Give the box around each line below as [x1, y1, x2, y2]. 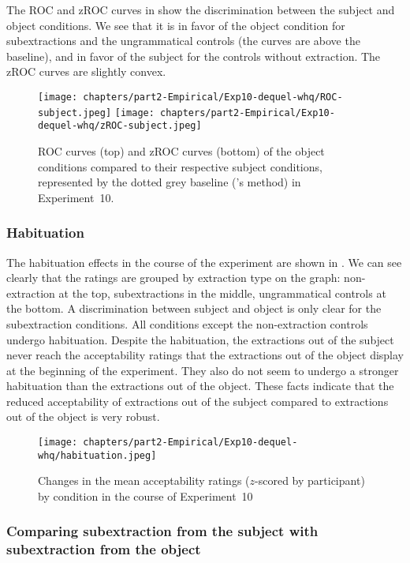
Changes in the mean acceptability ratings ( [38, 472, 250, 489]
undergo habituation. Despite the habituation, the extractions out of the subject [6, 331, 394, 347]
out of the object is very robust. [6, 408, 160, 425]
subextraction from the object [6, 539, 201, 559]
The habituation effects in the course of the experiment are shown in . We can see [6, 253, 402, 270]
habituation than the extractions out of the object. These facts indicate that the [6, 377, 394, 394]
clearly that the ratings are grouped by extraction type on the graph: [6, 269, 341, 286]
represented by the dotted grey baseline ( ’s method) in [38, 174, 301, 190]
